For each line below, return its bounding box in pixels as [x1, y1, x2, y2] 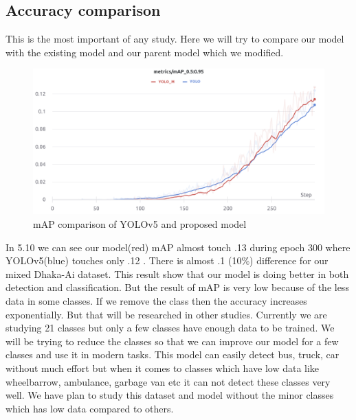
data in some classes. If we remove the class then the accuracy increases [5, 293, 307, 307]
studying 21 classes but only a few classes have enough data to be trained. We [5, 320, 335, 335]
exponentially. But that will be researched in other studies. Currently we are [5, 307, 327, 321]
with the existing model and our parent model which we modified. [5, 45, 284, 59]
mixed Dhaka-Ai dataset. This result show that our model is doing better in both [5, 266, 349, 281]
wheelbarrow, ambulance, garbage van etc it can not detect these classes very [5, 374, 331, 388]
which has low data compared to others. [5, 401, 174, 415]
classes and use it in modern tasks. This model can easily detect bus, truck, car [5, 347, 340, 362]
